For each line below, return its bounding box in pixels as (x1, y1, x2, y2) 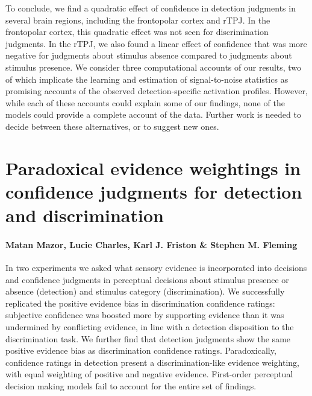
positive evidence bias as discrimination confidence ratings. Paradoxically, (5, 344, 276, 357)
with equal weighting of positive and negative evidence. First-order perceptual (5, 368, 293, 380)
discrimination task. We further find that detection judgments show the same (5, 332, 291, 345)
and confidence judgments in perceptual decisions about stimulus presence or (5, 273, 289, 286)
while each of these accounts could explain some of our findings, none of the (5, 96, 285, 109)
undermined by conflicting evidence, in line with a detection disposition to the (5, 321, 294, 333)
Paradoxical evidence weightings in (5, 155, 301, 180)
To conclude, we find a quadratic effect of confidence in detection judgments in (5, 2, 296, 14)
